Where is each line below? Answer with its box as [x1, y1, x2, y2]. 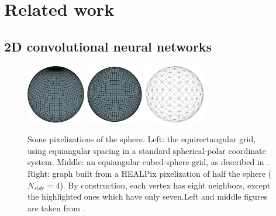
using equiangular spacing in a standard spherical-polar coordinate [27, 144, 266, 156]
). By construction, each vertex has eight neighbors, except [60, 179, 271, 191]
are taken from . [27, 201, 85, 214]
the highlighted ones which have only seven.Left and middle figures [27, 190, 267, 203]
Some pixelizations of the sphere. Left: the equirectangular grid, [27, 133, 256, 145]
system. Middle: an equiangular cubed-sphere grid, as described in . [27, 156, 270, 168]
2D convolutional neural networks [4, 37, 212, 55]
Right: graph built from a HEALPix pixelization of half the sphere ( [27, 167, 272, 179]
